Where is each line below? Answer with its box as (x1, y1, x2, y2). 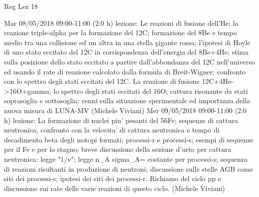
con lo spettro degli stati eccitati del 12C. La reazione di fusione (4, 76, 200, 86)
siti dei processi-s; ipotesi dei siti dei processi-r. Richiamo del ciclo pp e (4, 173, 221, 184)
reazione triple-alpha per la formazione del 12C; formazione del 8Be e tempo (4, 27, 237, 38)
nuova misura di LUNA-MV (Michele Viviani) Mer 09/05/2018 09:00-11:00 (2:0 (4, 105, 247, 115)
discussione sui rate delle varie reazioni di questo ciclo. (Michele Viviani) (4, 183, 225, 193)
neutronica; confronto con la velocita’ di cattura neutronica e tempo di (4, 125, 220, 135)
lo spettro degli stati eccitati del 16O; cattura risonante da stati (53, 85, 248, 96)
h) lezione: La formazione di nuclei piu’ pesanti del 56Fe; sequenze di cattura (4, 115, 239, 125)
